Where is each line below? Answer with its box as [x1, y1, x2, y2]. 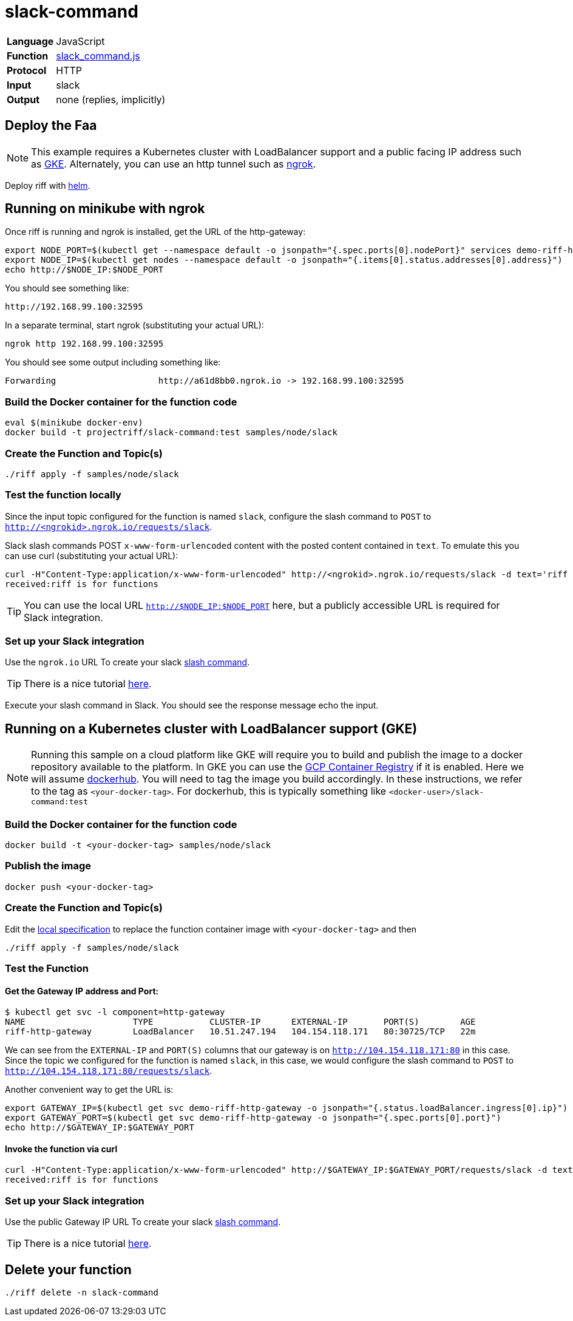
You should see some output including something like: [5, 357, 221, 368]
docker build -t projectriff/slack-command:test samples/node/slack [5, 427, 337, 438]
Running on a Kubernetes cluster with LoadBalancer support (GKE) [5, 721, 418, 736]
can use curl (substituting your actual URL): [5, 550, 178, 561]
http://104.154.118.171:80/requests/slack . [5, 1065, 212, 1076]
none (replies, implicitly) [56, 93, 166, 106]
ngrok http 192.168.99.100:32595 [5, 339, 164, 349]
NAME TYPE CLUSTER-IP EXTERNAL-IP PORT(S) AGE [5, 1017, 476, 1027]
